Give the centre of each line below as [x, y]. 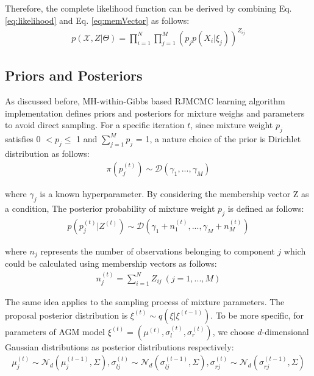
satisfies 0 [23, 138]
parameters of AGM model [55, 331]
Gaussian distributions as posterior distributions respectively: [120, 346]
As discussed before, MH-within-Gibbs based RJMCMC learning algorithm [145, 100]
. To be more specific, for [257, 315]
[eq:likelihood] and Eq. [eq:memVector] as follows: [97, 20]
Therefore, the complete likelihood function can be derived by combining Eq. [148, 8]
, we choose [234, 331]
